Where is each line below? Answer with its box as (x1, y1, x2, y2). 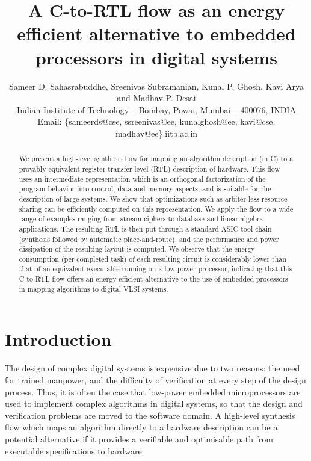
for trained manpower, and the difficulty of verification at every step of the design (5, 373, 306, 386)
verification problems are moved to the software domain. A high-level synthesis (5, 409, 295, 421)
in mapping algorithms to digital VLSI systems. (19, 283, 168, 294)
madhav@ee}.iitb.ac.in (115, 126, 198, 139)
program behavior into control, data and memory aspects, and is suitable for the (19, 184, 271, 194)
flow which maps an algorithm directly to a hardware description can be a (5, 421, 278, 433)
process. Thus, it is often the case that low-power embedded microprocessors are (5, 385, 301, 398)
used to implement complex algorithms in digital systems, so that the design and (5, 397, 303, 410)
